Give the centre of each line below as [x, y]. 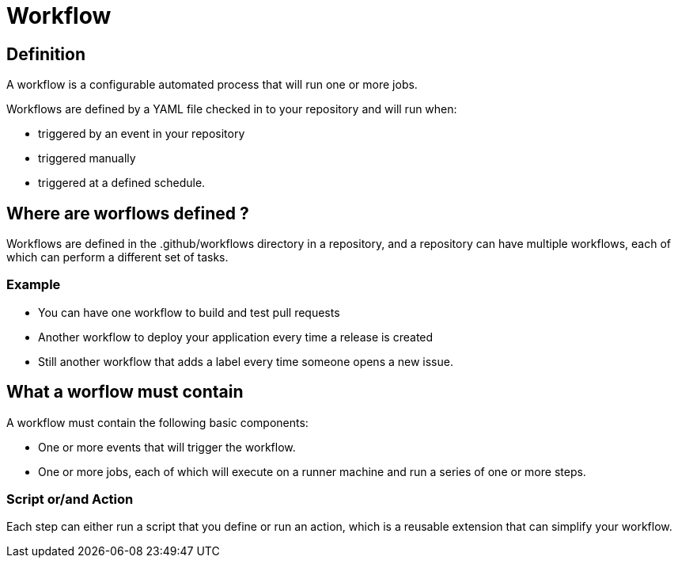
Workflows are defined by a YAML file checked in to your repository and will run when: [232, 109]
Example [34, 285]
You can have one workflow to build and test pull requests [189, 312]
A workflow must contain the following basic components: [157, 422]
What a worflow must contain [125, 392]
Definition [46, 54]
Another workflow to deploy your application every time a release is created [236, 337]
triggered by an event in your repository [142, 134]
